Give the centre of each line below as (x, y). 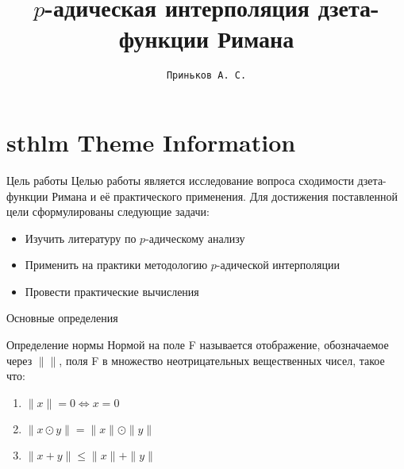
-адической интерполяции (278, 265)
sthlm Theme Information (151, 142)
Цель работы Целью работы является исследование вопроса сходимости (180, 180)
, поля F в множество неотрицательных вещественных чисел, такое (222, 360)
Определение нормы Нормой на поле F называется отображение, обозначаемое (198, 345)
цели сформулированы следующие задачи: (108, 211)
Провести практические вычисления (112, 291)
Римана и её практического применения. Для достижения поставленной (225, 196)
